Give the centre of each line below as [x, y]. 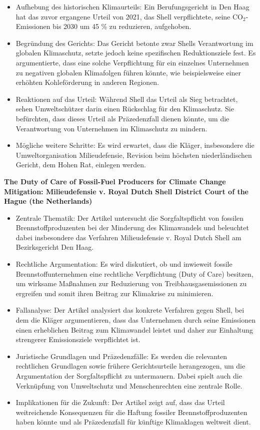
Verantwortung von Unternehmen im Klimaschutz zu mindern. [111, 128]
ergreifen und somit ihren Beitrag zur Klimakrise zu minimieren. [114, 293]
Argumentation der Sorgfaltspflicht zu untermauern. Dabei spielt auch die [129, 376]
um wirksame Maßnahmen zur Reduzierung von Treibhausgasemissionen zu [131, 283]
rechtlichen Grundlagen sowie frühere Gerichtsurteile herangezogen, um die [130, 366]
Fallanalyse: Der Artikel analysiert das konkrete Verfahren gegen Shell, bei [130, 310]
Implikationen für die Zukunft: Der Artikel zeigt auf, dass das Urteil [120, 402]
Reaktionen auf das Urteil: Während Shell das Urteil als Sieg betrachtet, [127, 99]
